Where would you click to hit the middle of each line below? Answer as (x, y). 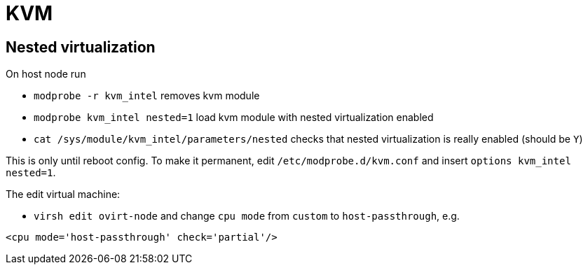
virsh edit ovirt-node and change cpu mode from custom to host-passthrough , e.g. (247, 216)
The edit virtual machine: (63, 194)
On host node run (46, 74)
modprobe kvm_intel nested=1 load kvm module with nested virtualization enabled (234, 118)
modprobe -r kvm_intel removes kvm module (147, 96)
